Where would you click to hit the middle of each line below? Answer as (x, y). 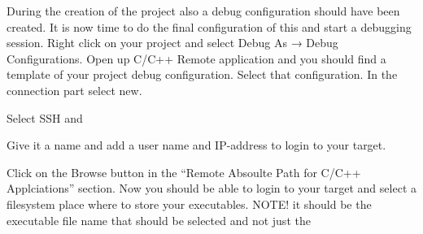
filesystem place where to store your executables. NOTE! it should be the (189, 204)
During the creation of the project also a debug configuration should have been (203, 11)
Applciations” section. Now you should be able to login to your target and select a (211, 188)
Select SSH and (45, 117)
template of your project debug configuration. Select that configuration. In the (202, 74)
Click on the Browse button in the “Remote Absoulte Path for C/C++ (184, 172)
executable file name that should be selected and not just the (159, 220)
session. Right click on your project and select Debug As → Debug (172, 43)
